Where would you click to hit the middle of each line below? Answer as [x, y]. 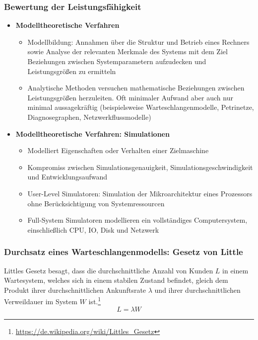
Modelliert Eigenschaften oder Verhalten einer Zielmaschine [118, 150]
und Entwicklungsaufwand [67, 177]
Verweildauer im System [41, 301]
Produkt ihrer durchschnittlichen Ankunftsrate [75, 290]
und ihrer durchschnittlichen [197, 290]
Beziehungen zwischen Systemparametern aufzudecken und [117, 61]
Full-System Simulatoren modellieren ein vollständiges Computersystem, [137, 220]
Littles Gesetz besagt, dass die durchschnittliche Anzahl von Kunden [109, 270]
